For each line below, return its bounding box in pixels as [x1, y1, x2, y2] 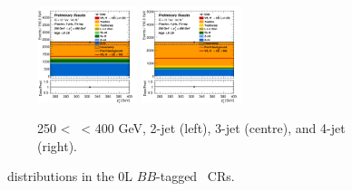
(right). [37, 136, 78, 155]
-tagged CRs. [156, 167, 235, 186]
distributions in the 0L [6, 167, 133, 186]
